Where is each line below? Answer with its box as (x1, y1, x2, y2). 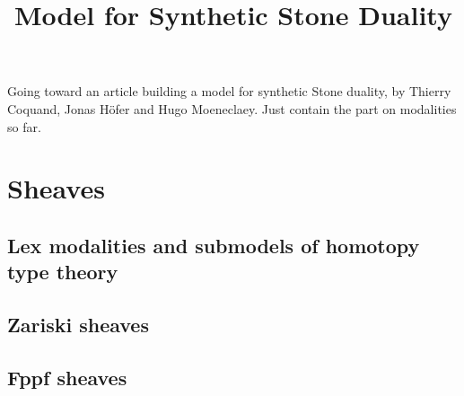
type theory (7, 258, 118, 286)
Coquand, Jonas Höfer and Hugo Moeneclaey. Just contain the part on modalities (7, 99, 457, 118)
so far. (7, 117, 41, 136)
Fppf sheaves (7, 363, 127, 391)
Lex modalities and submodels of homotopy (7, 231, 420, 259)
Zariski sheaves (7, 311, 149, 339)
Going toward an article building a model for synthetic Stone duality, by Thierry (7, 82, 451, 101)
